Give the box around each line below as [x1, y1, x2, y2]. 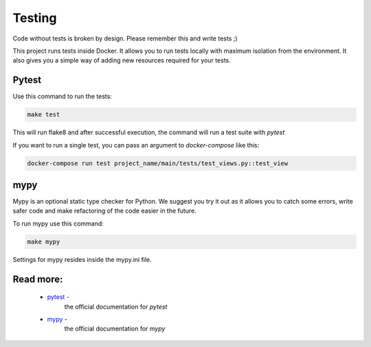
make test [27, 110, 60, 119]
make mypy [27, 237, 60, 246]
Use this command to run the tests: [12, 93, 113, 101]
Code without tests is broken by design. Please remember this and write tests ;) [12, 34, 238, 43]
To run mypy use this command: [12, 219, 104, 228]
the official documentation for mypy [64, 324, 166, 333]
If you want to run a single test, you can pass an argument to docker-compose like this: [12, 141, 260, 149]
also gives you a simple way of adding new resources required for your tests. [12, 56, 231, 64]
